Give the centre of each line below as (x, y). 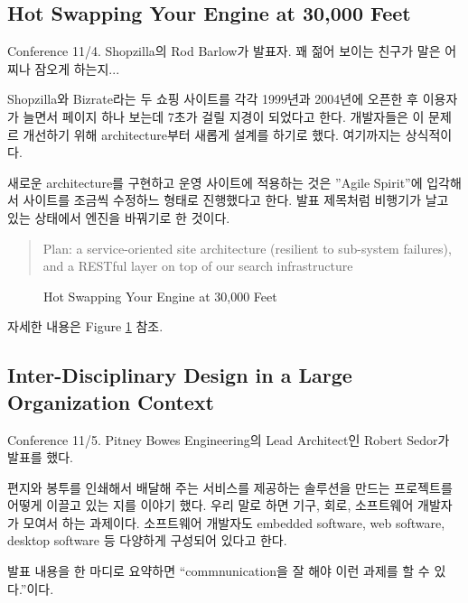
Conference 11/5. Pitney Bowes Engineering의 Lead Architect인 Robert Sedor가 (229, 439)
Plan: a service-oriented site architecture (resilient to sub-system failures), (247, 248)
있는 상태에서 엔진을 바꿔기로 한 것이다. (119, 217)
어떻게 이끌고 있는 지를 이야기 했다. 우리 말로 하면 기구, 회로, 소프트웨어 (211, 505)
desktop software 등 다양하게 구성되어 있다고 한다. (147, 540)
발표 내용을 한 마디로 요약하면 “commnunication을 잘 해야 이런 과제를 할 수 (219, 571)
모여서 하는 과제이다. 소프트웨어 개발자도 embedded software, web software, (234, 522)
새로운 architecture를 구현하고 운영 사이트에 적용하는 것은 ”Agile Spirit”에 (215, 182)
